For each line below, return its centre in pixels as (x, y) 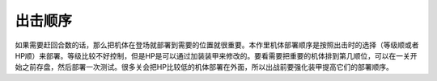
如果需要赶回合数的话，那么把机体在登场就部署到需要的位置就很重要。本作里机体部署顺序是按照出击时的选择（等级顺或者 (217, 45)
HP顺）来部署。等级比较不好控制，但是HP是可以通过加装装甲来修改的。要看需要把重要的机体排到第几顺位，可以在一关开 (216, 55)
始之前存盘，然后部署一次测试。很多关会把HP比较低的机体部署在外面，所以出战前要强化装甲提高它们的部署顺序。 (204, 67)
